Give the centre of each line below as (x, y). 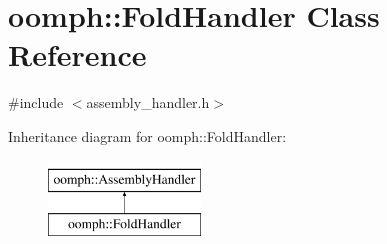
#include (36, 102)
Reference (77, 54)
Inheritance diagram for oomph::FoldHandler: (147, 135)
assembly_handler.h (148, 102)
